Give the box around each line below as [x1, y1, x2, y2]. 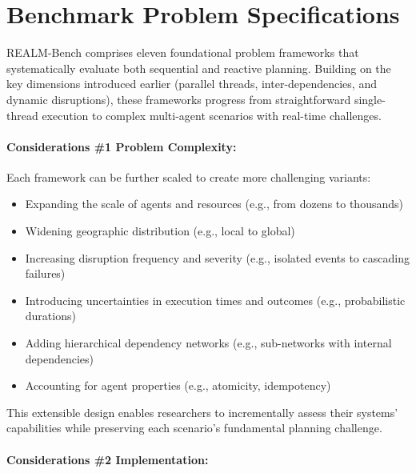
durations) [25, 307, 76, 324]
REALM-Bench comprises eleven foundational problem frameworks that [6, 44, 359, 61]
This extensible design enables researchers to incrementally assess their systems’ [6, 403, 398, 420]
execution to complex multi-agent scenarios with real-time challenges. [42, 106, 382, 123]
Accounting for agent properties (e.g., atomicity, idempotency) [25, 377, 331, 394]
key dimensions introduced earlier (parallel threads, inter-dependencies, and [6, 75, 377, 92]
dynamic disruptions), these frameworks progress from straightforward [6, 90, 351, 107]
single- [354, 90, 386, 107]
